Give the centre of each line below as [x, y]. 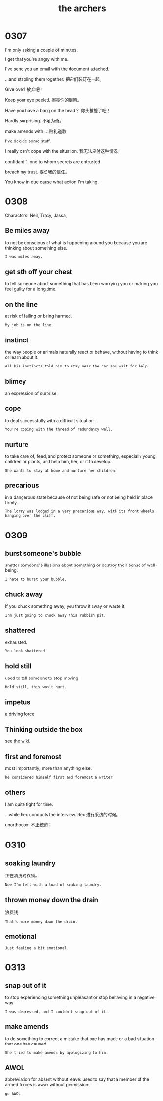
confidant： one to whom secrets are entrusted [53, 161]
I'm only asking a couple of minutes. [42, 50]
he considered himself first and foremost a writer [59, 777]
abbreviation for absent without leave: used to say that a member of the [77, 1079]
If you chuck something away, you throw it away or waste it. [65, 606]
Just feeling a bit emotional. [37, 948]
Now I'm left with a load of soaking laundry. [53, 885]
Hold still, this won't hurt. [36, 687]
